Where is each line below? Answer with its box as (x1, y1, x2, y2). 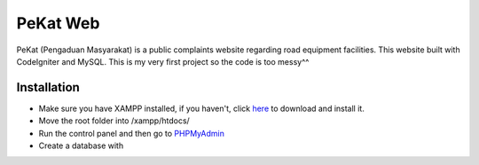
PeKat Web (16, 13, 100, 33)
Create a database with (38, 140, 124, 151)
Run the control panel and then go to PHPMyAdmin (38, 128, 225, 138)
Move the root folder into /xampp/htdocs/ (38, 115, 190, 126)
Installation (16, 80, 80, 95)
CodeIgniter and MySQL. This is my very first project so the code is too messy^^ (16, 56, 310, 67)
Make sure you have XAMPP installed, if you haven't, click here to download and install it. (38, 103, 365, 114)
